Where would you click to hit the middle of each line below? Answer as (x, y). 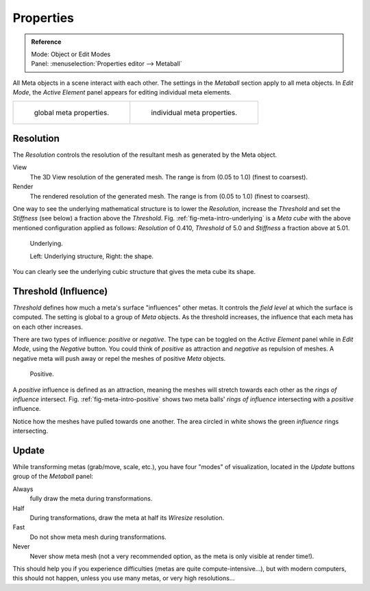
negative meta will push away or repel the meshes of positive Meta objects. (119, 358)
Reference (46, 42)
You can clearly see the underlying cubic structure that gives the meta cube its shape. (134, 271)
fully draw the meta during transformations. (91, 499)
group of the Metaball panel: (53, 477)
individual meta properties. (194, 112)
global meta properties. (72, 112)
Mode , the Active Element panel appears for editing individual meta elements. (122, 92)
